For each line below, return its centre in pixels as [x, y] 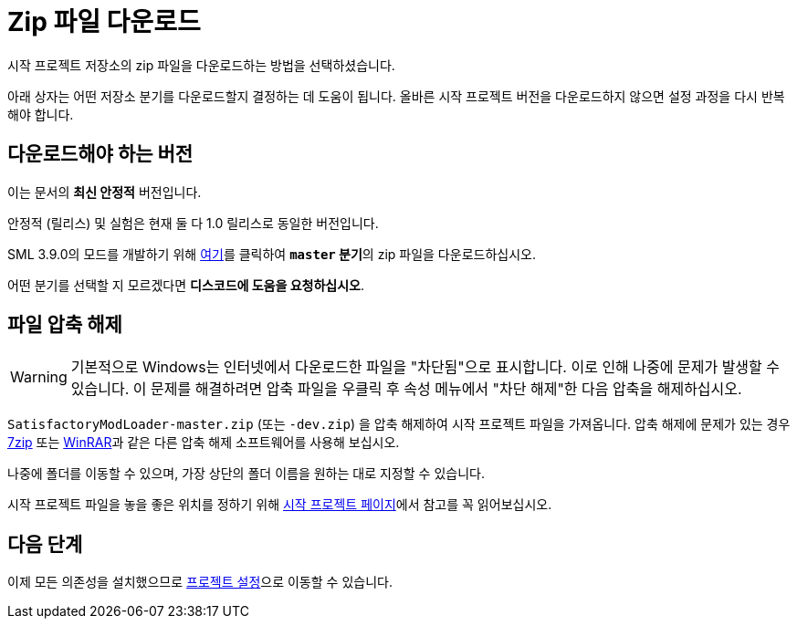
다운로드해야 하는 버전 [100, 154]
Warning [39, 377]
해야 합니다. [41, 114]
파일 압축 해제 [65, 325]
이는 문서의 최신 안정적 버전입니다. [105, 192]
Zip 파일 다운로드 [104, 22]
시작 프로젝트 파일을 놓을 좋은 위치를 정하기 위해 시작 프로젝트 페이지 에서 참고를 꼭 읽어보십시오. [280, 505]
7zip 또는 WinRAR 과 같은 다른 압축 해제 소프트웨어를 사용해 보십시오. [204, 443]
